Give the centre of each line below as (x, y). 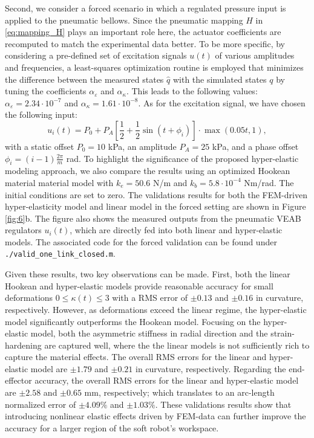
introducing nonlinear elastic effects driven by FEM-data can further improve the (155, 416)
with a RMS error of (150, 298)
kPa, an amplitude (142, 146)
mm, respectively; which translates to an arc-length (179, 392)
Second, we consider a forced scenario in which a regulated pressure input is (146, 8)
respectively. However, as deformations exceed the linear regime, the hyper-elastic (156, 309)
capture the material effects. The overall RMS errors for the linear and (136, 357)
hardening (23, 345)
